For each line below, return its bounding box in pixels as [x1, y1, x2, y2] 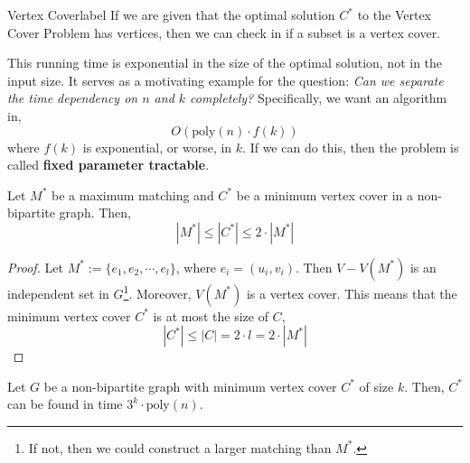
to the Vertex [357, 5, 431, 23]
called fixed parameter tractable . [7, 155, 210, 174]
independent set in [7, 283, 109, 302]
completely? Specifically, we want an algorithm [190, 88, 447, 107]
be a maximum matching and [52, 185, 214, 204]
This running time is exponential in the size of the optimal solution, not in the [7, 53, 443, 72]
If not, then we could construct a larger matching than [28, 438, 332, 457]
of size [359, 376, 394, 395]
